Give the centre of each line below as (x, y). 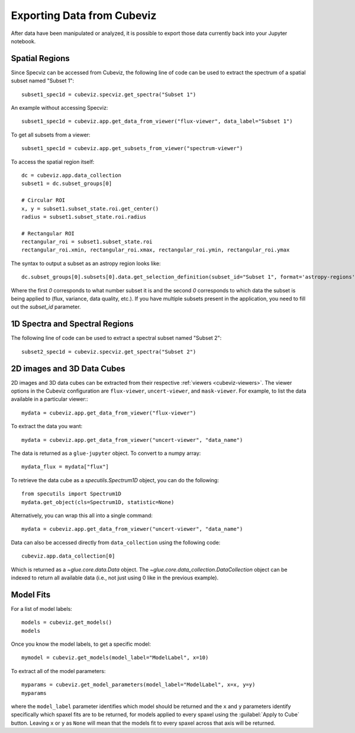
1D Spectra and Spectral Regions (72, 324)
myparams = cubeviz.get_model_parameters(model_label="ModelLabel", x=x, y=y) (138, 685)
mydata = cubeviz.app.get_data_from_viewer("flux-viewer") (109, 413)
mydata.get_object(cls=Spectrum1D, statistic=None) (98, 502)
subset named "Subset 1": (43, 81)
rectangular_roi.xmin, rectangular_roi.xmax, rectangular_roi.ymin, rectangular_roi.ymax (156, 250)
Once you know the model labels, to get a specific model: (81, 644)
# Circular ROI (43, 200)
